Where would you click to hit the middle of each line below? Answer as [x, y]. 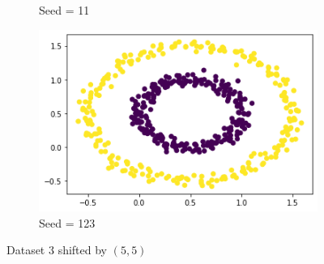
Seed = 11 [64, 10]
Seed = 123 [67, 222]
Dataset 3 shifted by [57, 250]
